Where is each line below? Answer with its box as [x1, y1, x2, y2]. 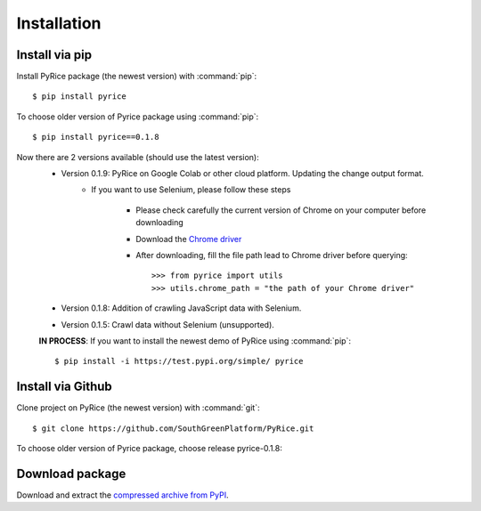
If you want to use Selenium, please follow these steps [91, 184, 291, 195]
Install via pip [16, 47, 93, 62]
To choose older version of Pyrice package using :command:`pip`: [16, 111, 259, 122]
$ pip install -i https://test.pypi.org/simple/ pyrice [54, 356, 304, 367]
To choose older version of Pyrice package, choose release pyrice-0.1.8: [16, 443, 282, 453]
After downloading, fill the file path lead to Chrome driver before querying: [135, 249, 409, 260]
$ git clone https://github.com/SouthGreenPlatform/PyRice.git [32, 423, 314, 434]
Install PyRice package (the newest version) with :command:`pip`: [16, 71, 257, 82]
